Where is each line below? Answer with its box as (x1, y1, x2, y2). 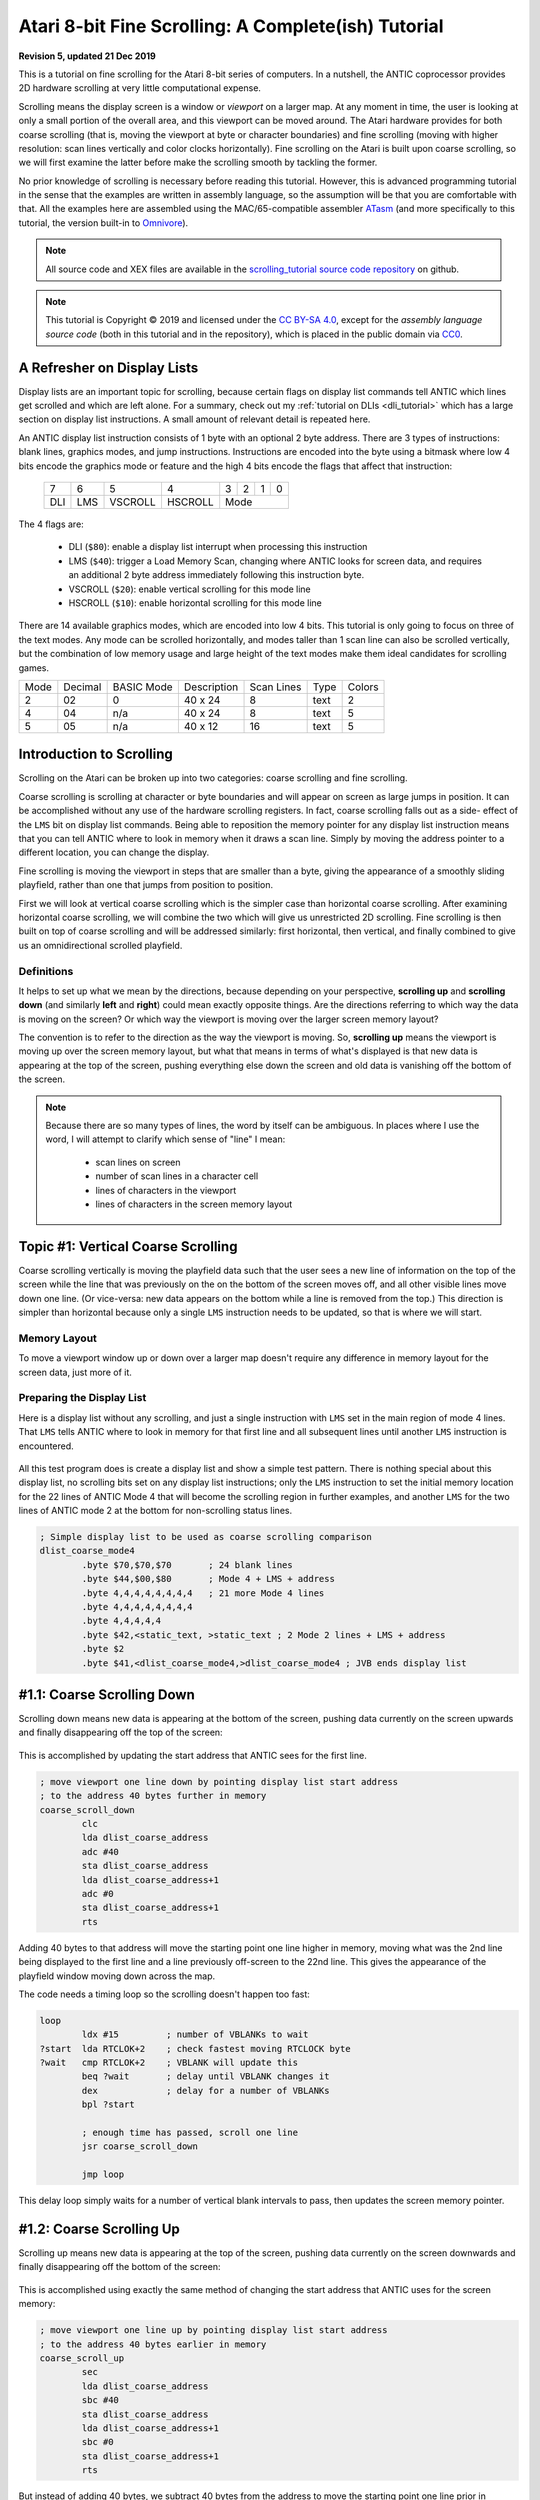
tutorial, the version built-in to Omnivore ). (18, 216, 189, 229)
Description (183, 680, 239, 694)
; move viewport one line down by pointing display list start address (39, 1776, 399, 1787)
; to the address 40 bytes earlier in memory (39, 2338, 267, 2350)
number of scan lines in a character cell (95, 1170, 259, 1182)
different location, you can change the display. (18, 846, 210, 859)
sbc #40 (81, 2395, 120, 2406)
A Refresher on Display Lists (18, 359, 199, 376)
